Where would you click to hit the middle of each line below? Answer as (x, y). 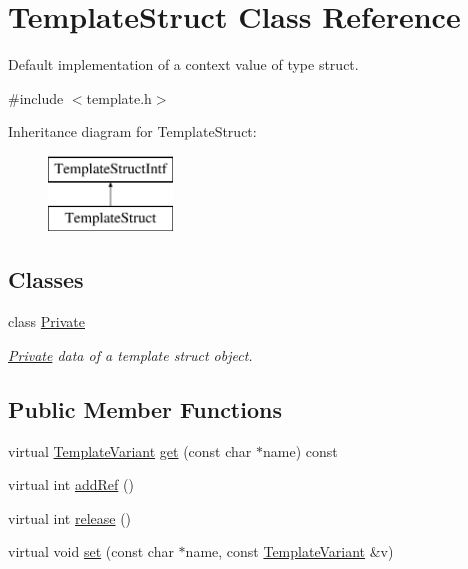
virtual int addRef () (71, 484)
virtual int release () (70, 517)
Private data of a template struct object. (130, 354)
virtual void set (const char (91, 551)
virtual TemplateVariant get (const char (130, 450)
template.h (119, 97)
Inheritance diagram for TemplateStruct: (132, 131)
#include (36, 97)
